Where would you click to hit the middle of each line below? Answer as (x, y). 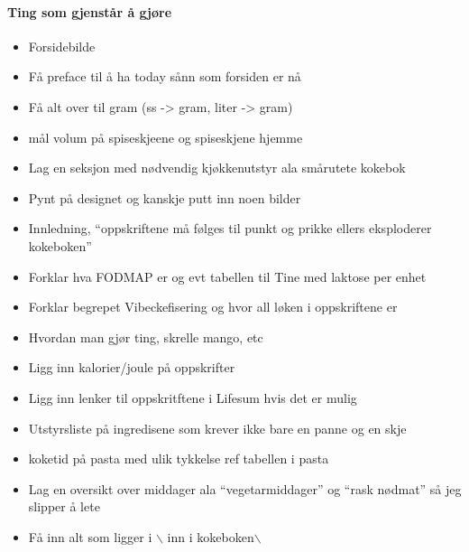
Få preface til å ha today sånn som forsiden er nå (165, 76)
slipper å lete (64, 506)
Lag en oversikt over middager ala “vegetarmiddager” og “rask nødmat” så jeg (245, 488)
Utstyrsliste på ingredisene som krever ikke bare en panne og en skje (217, 428)
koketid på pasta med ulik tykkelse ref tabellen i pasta (179, 458)
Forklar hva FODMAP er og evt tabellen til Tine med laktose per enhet (227, 276)
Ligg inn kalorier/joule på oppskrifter (132, 367)
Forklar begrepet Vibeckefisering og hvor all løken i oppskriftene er (213, 307)
